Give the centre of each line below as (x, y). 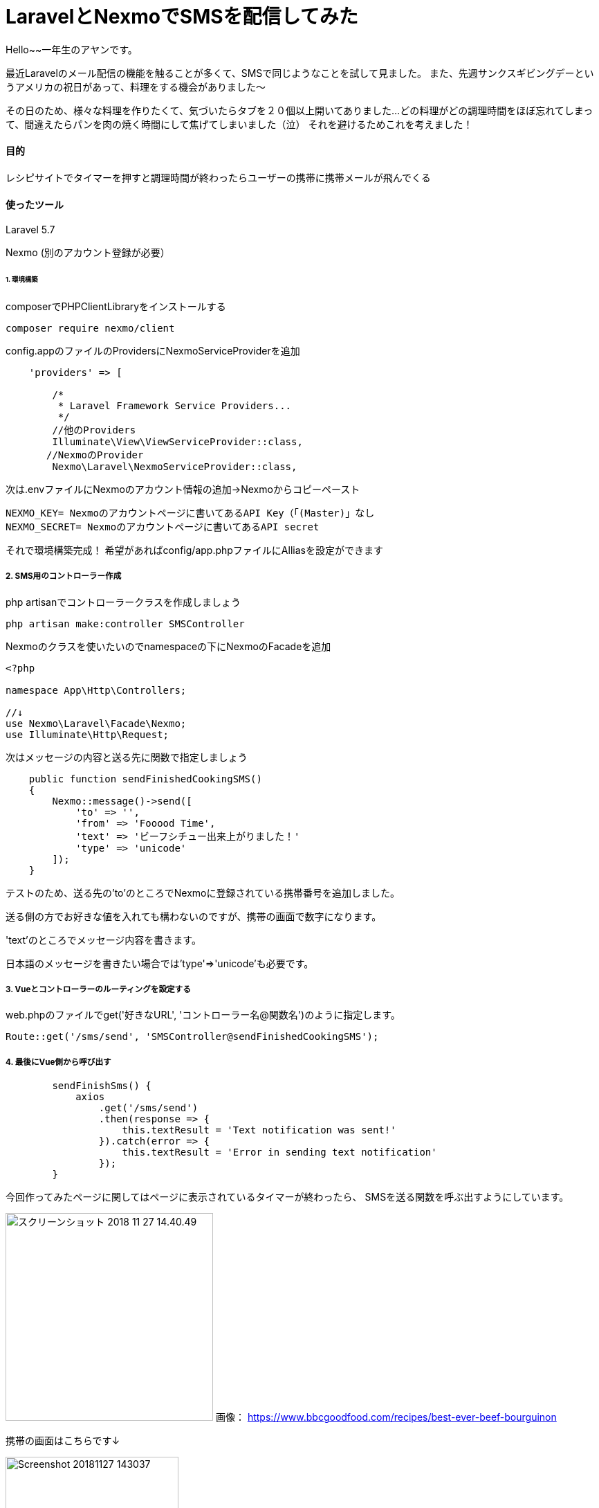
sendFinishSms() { (102, 1086)
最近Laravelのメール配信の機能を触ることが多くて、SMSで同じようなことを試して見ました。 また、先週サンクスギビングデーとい (300, 73)
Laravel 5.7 (30, 230)
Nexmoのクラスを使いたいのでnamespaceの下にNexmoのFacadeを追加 (168, 646)
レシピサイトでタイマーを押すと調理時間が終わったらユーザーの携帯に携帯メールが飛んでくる (218, 177)
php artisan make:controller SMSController (125, 623)
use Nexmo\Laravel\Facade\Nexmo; (96, 723)
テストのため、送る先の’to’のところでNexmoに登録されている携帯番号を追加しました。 (203, 892)
